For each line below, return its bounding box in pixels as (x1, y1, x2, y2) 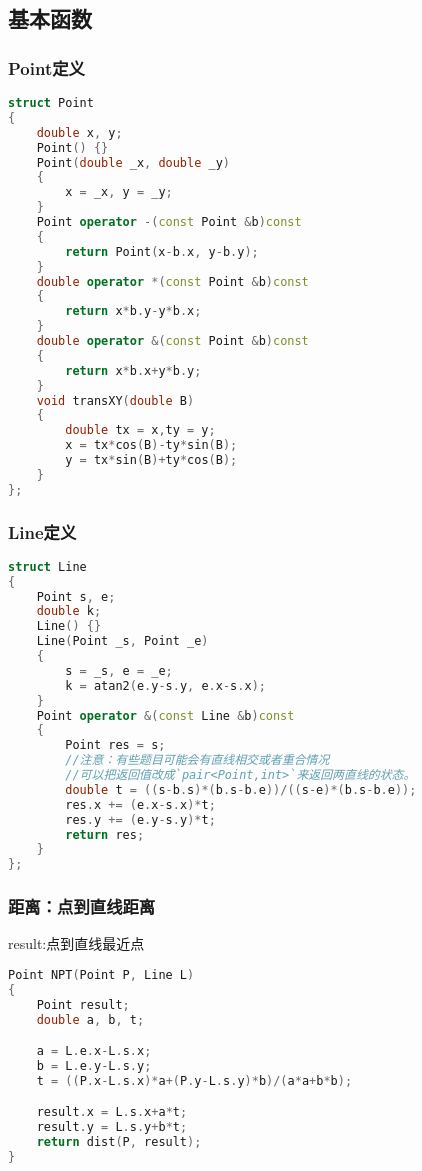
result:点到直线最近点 (8, 933, 145, 954)
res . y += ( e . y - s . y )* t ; (65, 812, 216, 827)
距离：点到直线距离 (8, 894, 156, 919)
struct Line (8, 559, 87, 574)
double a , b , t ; (36, 1012, 145, 1027)
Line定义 (8, 519, 77, 544)
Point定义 (8, 55, 85, 80)
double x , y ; (36, 125, 123, 140)
